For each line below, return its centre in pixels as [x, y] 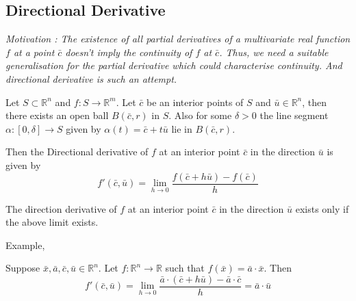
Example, [25, 245]
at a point [34, 52]
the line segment [294, 115]
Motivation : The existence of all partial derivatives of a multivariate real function [178, 39]
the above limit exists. [52, 222]
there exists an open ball [57, 115]
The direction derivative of [61, 208]
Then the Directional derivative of [77, 152]
